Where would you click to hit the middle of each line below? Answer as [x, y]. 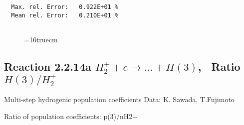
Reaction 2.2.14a [48, 66]
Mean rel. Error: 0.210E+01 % [65, 15]
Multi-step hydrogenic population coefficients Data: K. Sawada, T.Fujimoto [119, 99]
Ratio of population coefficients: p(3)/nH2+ [71, 116]
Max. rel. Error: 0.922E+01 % [65, 7]
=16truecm [41, 39]
